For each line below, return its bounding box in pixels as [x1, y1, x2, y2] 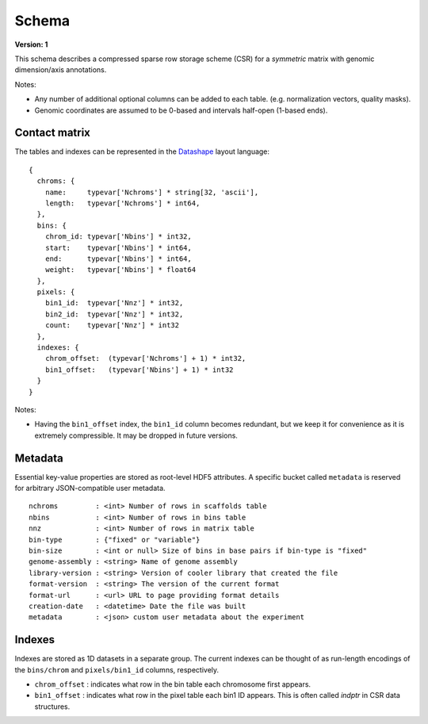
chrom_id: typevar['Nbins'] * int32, [44, 232, 192, 241]
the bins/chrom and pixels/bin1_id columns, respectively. [14, 665, 220, 674]
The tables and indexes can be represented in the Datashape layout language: [14, 147, 269, 156]
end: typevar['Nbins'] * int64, [44, 254, 192, 263]
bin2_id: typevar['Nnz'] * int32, [44, 309, 184, 319]
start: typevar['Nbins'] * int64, [44, 243, 192, 252]
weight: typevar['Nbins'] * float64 [44, 266, 197, 274]
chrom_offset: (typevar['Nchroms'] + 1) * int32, [44, 354, 246, 363]
